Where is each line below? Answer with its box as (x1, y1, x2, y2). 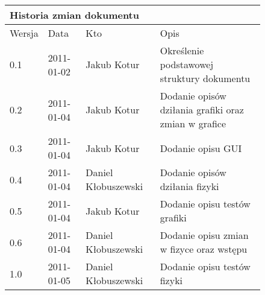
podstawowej (160, 57, 214, 71)
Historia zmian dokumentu (10, 8, 139, 22)
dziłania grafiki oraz (160, 103, 244, 116)
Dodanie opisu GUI (160, 141, 242, 155)
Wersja (10, 26, 39, 40)
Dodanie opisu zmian (160, 228, 249, 242)
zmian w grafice (160, 116, 226, 130)
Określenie (160, 43, 204, 57)
